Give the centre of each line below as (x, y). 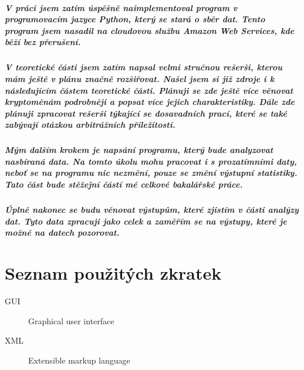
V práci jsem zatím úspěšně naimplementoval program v (121, 7)
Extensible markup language (79, 360)
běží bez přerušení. (43, 42)
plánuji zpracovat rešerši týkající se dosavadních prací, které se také (146, 113)
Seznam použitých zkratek (113, 273)
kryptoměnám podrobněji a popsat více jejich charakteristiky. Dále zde (150, 102)
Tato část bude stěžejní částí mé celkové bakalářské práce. (124, 184)
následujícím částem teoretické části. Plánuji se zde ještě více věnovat (149, 90)
